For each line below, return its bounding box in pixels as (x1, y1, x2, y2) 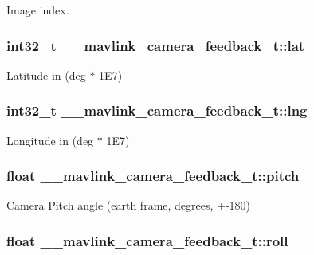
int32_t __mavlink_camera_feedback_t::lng (6, 100, 308, 120)
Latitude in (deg (6, 66, 86, 83)
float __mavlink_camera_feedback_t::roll (6, 230, 288, 250)
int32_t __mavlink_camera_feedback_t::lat (6, 35, 305, 55)
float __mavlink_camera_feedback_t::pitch (6, 166, 300, 186)
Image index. (6, 2, 69, 18)
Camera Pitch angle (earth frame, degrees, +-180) (6, 197, 251, 214)
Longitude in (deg (6, 131, 94, 148)
